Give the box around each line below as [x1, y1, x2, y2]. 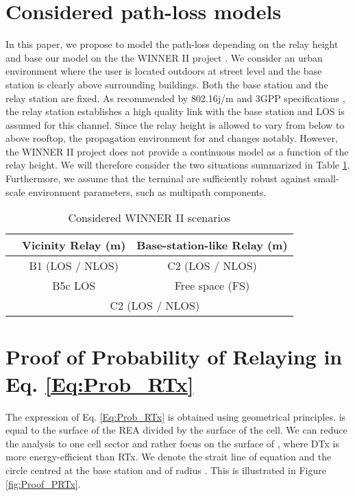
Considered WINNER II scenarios [68, 210, 231, 226]
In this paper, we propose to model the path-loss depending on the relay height [5, 37, 339, 51]
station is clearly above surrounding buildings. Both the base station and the [5, 77, 328, 91]
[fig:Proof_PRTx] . [5, 476, 81, 491]
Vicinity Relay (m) [22, 237, 126, 253]
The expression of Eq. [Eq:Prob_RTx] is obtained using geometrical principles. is [5, 409, 346, 423]
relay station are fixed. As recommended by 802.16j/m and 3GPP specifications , [5, 90, 345, 105]
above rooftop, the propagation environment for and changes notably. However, [5, 131, 338, 145]
